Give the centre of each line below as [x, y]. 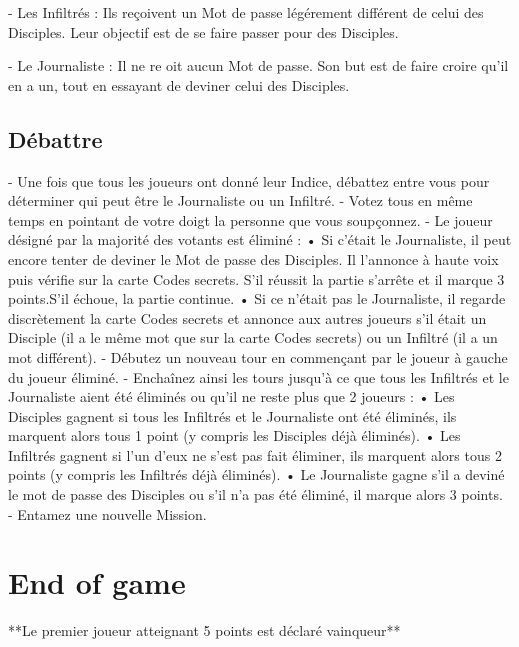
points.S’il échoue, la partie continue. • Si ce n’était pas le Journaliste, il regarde [257, 298]
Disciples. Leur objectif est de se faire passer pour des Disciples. [203, 31]
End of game [97, 582]
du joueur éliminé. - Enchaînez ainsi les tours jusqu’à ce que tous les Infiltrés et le [258, 376]
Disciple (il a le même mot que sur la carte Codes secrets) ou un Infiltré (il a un [253, 337]
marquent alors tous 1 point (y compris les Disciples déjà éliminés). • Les [234, 435]
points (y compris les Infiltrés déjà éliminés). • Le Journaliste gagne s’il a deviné [256, 474]
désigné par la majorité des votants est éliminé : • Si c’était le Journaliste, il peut [260, 239]
